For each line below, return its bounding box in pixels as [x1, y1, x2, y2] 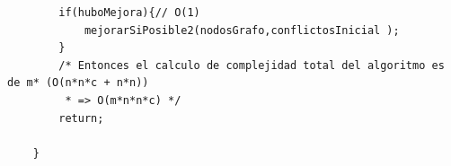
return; [58, 111, 104, 125]
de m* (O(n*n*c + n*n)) [7, 76, 149, 90]
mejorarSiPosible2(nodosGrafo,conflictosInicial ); [84, 23, 400, 37]
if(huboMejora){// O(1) [58, 6, 200, 19]
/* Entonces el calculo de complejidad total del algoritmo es [58, 58, 445, 72]
